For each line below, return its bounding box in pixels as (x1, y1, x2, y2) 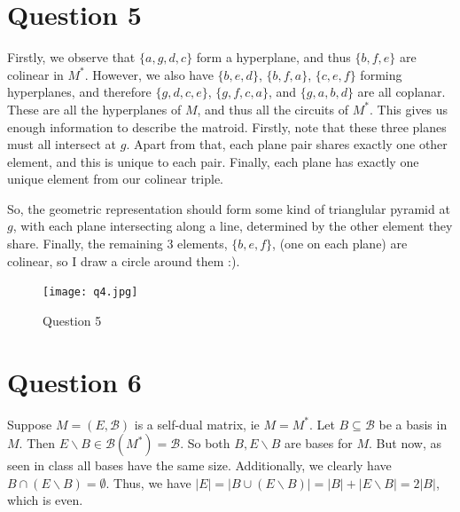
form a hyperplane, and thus (196, 48, 351, 67)
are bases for (284, 434, 353, 453)
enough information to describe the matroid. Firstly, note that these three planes (7, 117, 447, 136)
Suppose (7, 414, 52, 433)
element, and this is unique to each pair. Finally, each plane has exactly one (7, 152, 419, 170)
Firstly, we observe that (7, 48, 136, 67)
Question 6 (7, 363, 142, 399)
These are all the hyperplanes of (7, 99, 182, 118)
